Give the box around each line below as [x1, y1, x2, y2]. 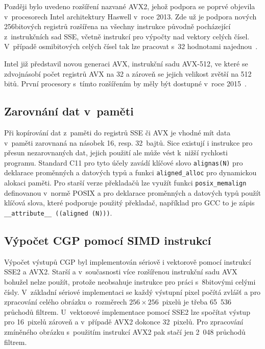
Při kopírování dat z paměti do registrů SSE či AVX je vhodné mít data [4, 127, 231, 137]
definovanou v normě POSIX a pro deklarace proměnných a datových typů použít [4, 187, 261, 198]
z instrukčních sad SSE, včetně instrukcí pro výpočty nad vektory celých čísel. [4, 31, 250, 41]
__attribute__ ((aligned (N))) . [4, 207, 112, 218]
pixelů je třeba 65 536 [162, 296, 232, 307]
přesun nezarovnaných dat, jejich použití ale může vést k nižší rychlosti [4, 147, 228, 158]
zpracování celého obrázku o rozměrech [4, 296, 127, 307]
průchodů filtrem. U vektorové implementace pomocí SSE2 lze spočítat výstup [4, 306, 250, 317]
